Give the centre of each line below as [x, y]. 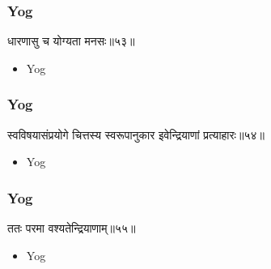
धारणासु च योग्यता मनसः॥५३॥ [71, 41]
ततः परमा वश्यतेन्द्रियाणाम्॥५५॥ [72, 228]
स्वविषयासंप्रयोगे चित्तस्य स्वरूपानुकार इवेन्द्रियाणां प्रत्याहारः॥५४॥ [136, 134]
